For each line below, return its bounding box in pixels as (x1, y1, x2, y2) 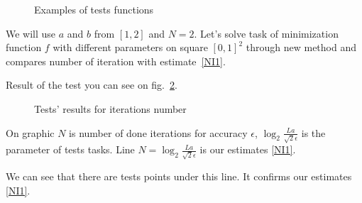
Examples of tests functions (34, 2, 154, 16)
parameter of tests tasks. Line (6, 142, 135, 157)
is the (301, 125, 326, 140)
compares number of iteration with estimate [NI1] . (6, 53, 226, 68)
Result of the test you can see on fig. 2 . (6, 77, 177, 92)
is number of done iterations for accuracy (69, 125, 248, 140)
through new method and (246, 40, 357, 55)
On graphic (6, 125, 55, 140)
